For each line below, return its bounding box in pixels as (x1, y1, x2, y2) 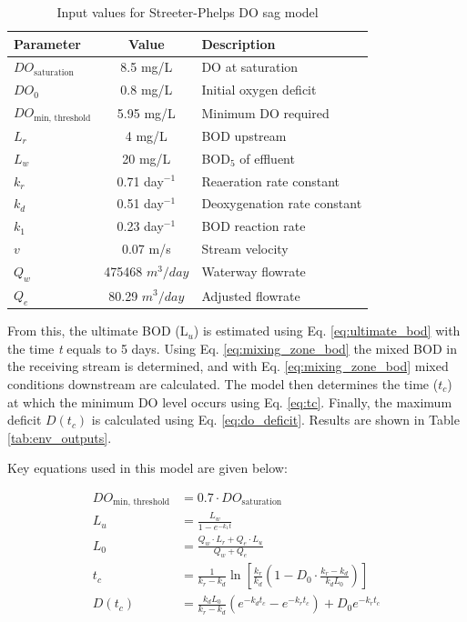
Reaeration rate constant (201, 171, 340, 190)
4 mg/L (125, 125, 168, 145)
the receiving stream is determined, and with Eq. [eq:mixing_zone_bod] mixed (7, 356, 449, 376)
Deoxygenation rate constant (201, 194, 362, 213)
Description (201, 34, 276, 53)
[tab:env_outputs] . (7, 427, 112, 446)
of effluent (239, 148, 295, 167)
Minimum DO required (201, 103, 330, 122)
